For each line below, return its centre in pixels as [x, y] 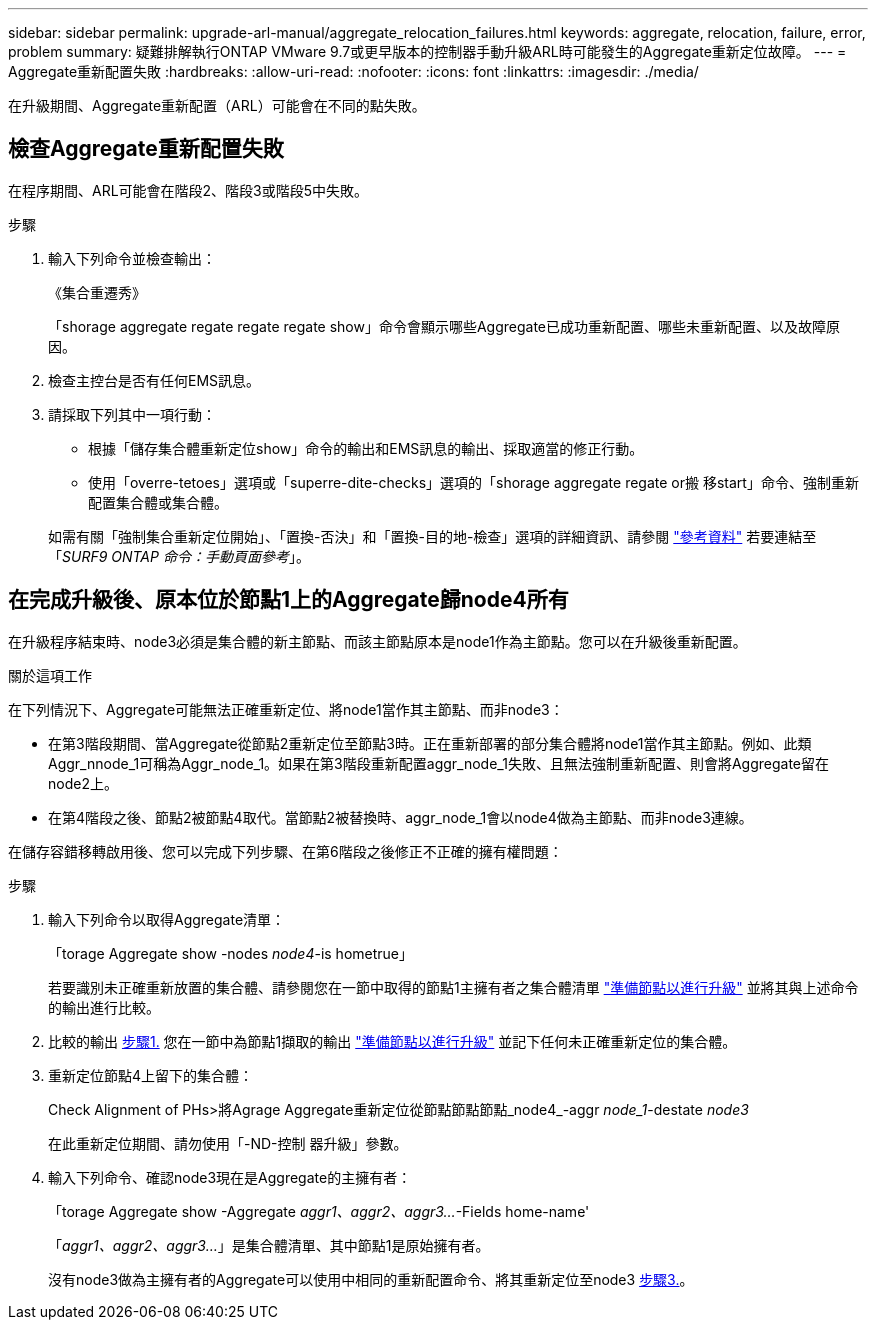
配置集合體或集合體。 [158, 502]
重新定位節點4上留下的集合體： [151, 1075]
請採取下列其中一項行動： [132, 414]
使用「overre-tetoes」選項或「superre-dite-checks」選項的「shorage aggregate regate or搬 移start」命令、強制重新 [473, 482]
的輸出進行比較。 [104, 1007]
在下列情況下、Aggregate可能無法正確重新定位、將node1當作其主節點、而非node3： [286, 709]
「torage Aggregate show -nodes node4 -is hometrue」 [230, 953]
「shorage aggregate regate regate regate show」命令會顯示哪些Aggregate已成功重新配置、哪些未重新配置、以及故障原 [444, 326]
